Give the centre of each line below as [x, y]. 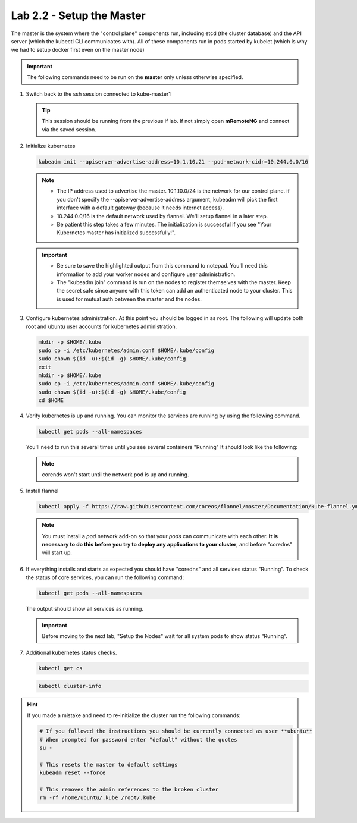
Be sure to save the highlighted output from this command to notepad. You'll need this [162, 266]
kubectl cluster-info [70, 686]
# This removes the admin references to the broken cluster [129, 790]
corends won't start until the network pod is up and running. [115, 474]
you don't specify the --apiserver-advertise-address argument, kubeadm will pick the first [167, 199]
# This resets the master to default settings [109, 764]
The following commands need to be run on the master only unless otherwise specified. [135, 77]
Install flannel [42, 491]
